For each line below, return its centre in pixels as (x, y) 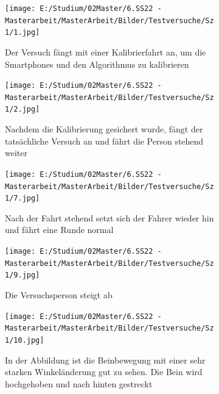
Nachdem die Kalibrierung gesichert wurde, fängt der (104, 129)
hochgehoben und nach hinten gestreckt (79, 383)
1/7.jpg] (23, 199)
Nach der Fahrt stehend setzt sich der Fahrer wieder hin (109, 217)
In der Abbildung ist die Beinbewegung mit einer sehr (105, 360)
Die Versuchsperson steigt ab (59, 295)
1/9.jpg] (23, 275)
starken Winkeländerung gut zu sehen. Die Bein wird (104, 372)
